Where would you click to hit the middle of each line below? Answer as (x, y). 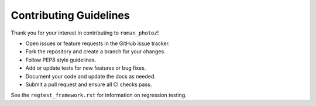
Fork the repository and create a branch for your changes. (96, 52)
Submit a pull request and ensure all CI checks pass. (89, 84)
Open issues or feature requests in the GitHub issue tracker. (97, 43)
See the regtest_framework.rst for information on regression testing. (99, 95)
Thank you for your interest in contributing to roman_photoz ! (85, 33)
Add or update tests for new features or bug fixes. (86, 68)
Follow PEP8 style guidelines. (61, 60)
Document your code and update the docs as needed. (91, 76)
